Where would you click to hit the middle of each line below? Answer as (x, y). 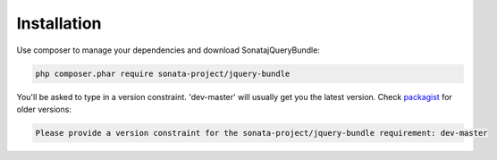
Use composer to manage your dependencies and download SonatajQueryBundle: (168, 50)
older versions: (44, 109)
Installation (59, 23)
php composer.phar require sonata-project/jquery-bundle (163, 73)
